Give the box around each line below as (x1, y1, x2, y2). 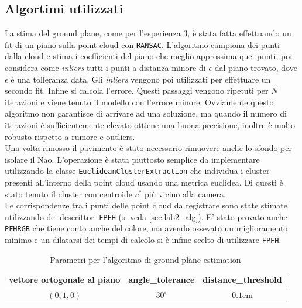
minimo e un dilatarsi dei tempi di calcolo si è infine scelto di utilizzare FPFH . (5, 234, 282, 246)
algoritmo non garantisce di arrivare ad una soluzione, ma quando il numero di (5, 107, 287, 119)
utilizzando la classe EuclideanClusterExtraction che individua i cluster (5, 165, 270, 177)
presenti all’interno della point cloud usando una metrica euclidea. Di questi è (5, 176, 283, 189)
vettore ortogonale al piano (9, 273, 121, 286)
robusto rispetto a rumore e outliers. (5, 130, 135, 142)
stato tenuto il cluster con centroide (5, 187, 132, 200)
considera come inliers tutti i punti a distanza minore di (5, 61, 206, 74)
